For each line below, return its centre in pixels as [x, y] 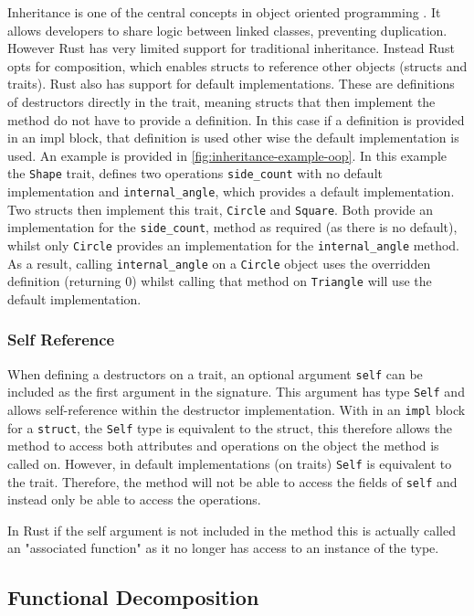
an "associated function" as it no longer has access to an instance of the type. [223, 548]
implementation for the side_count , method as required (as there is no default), [232, 227]
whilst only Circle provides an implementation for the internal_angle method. [233, 244]
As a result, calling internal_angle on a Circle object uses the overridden [219, 263]
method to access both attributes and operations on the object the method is [223, 446]
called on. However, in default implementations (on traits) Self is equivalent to [230, 463]
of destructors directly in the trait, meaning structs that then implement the [221, 101]
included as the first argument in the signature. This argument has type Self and [236, 392]
